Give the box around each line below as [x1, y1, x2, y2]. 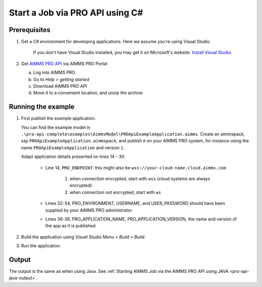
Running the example [9, 102, 75, 111]
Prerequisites [9, 26, 50, 34]
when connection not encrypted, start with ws [69, 189, 161, 195]
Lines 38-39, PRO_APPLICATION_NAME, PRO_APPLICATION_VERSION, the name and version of [45, 216, 237, 222]
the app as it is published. [45, 223, 97, 229]
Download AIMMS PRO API [33, 83, 87, 89]
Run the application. [21, 243, 61, 249]
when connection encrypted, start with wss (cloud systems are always [69, 176, 211, 182]
